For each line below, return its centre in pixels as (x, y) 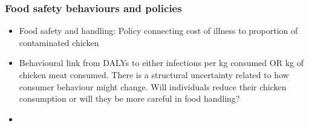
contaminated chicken (59, 42)
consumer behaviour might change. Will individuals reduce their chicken (153, 86)
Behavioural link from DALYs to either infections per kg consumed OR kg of (161, 63)
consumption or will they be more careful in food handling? (129, 98)
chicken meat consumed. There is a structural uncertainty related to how (154, 75)
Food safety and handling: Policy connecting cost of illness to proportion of (158, 31)
